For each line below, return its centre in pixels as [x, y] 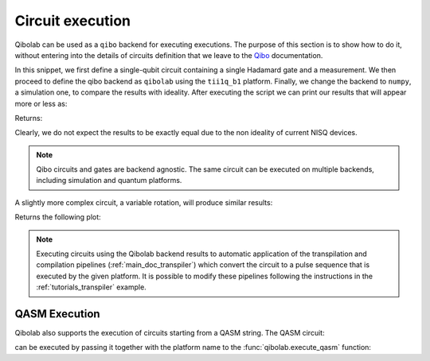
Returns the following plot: [58, 217]
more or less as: [41, 103]
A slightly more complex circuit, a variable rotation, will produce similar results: [144, 202]
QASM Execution [57, 314]
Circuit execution [73, 21]
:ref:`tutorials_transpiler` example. [91, 287]
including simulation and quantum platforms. [109, 180]
